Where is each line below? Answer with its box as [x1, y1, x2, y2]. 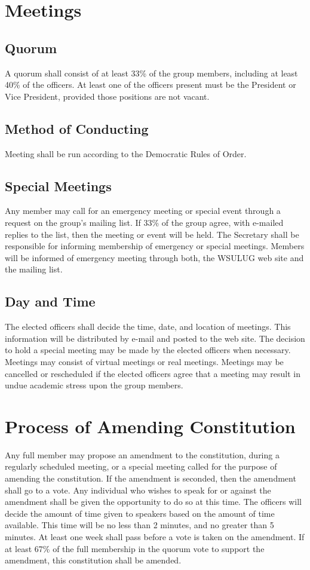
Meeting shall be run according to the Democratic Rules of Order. [5, 147, 247, 160]
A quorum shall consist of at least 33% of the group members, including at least [5, 66, 298, 79]
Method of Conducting [5, 119, 149, 137]
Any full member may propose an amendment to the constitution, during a [5, 448, 280, 461]
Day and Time [5, 292, 96, 311]
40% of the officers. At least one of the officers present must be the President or [5, 78, 296, 91]
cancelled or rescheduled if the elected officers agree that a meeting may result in [5, 367, 301, 379]
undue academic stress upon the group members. [5, 379, 183, 391]
